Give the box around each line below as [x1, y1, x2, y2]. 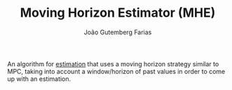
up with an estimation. [7, 75, 71, 83]
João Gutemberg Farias [83, 28, 152, 36]
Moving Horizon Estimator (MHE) [20, 5, 216, 21]
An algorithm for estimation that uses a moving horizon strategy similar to [7, 59, 219, 68]
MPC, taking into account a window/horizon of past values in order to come [7, 67, 226, 75]
